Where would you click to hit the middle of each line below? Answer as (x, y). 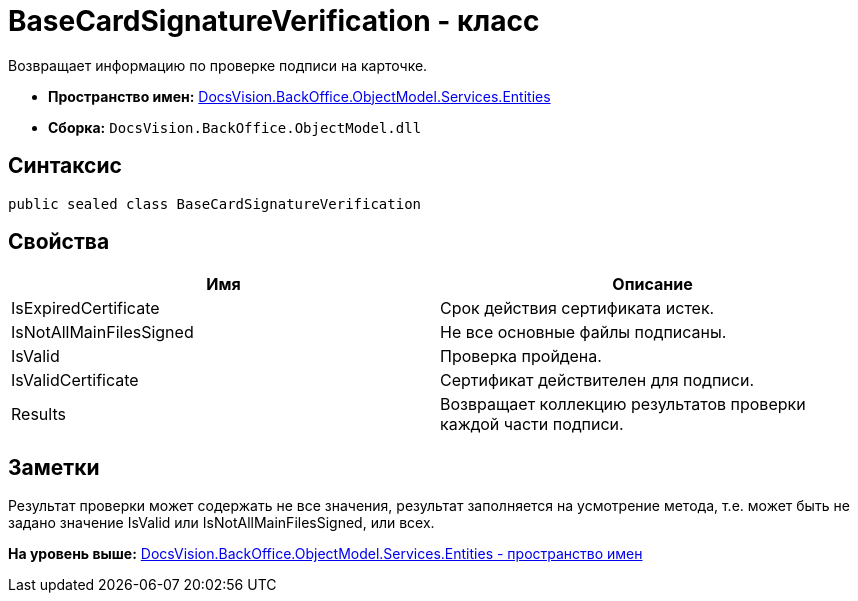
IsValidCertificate (75, 380)
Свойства (59, 242)
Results (38, 414)
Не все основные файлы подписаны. (583, 332)
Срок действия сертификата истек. (577, 308)
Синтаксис (65, 166)
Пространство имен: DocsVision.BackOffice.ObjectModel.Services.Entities (299, 96)
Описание (652, 284)
